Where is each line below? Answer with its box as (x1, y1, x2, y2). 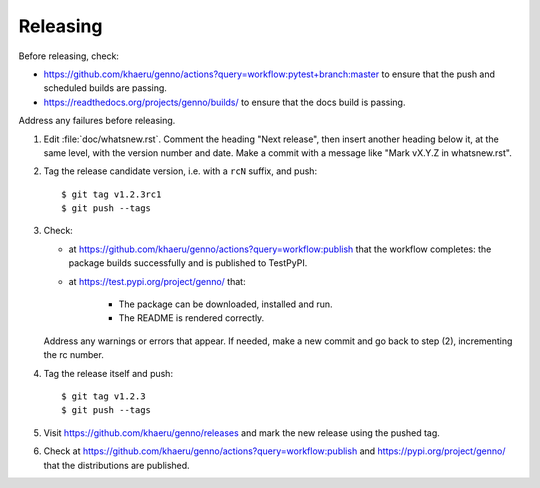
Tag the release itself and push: (43, 367, 174, 379)
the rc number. (43, 349, 104, 361)
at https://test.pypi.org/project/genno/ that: (68, 275, 246, 287)
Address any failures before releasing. (18, 115, 176, 127)
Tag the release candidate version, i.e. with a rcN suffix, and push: (43, 165, 318, 177)
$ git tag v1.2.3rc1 (61, 188, 162, 200)
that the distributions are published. (43, 459, 190, 471)
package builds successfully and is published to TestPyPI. (68, 257, 308, 269)
